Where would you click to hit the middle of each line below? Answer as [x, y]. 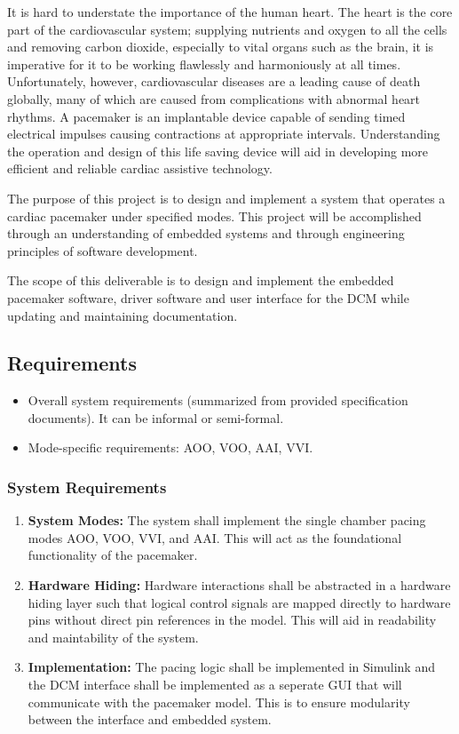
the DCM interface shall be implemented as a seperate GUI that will [215, 685]
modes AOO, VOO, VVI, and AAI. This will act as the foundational [215, 537]
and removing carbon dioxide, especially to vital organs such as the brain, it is [221, 47]
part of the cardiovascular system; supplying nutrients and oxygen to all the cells [227, 29]
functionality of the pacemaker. [113, 555]
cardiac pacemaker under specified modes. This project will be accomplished [214, 215]
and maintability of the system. [113, 637]
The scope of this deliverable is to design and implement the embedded [201, 280]
